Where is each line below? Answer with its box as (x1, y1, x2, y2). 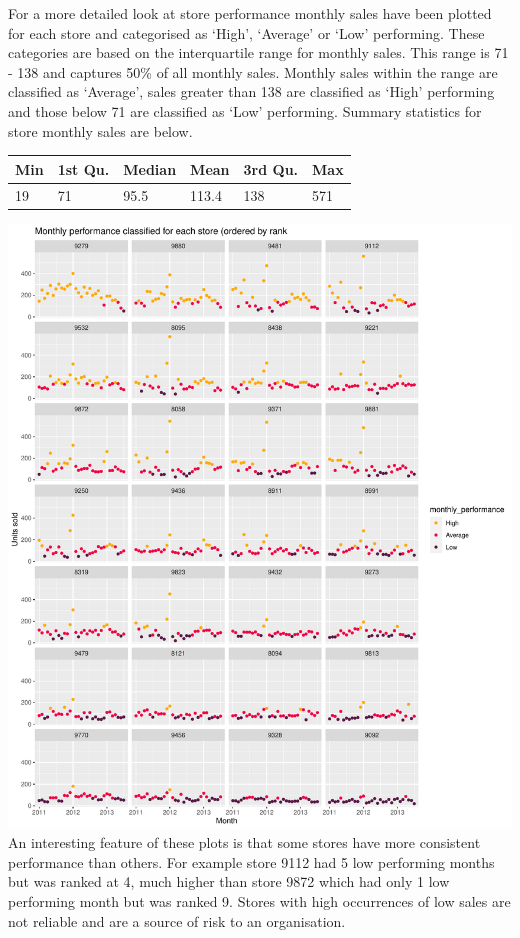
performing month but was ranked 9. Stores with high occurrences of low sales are (8, 891, 511, 911)
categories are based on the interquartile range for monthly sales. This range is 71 (8, 42, 509, 63)
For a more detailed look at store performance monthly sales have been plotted (8, 3, 492, 23)
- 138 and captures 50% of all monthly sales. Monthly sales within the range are (8, 61, 498, 82)
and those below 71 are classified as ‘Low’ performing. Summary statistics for (8, 100, 482, 121)
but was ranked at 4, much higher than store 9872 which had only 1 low (8, 871, 450, 892)
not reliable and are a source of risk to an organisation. (8, 910, 346, 931)
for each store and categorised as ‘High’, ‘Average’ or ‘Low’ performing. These (8, 22, 485, 43)
